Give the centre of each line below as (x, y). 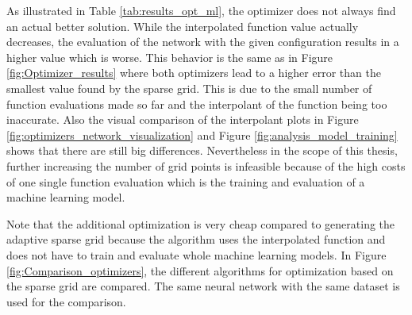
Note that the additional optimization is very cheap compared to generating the (201, 223)
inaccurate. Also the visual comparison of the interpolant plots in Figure (183, 119)
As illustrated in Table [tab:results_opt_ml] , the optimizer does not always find (201, 10)
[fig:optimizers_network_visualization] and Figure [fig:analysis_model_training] (202, 134)
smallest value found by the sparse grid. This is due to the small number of (189, 88)
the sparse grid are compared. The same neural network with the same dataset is (203, 286)
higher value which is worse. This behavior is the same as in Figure (170, 57)
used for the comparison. (66, 301)
